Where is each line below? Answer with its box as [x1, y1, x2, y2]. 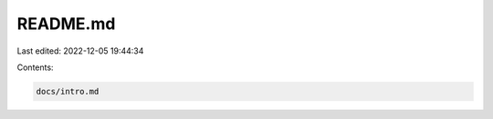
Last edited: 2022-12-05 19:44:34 [16, 45, 144, 56]
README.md [16, 14, 116, 34]
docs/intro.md [36, 86, 100, 96]
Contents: [16, 62, 54, 73]
